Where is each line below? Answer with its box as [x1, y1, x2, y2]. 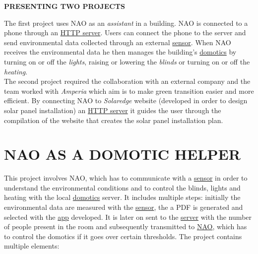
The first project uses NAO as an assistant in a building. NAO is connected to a [4, 17, 248, 28]
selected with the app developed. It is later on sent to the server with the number [4, 211, 252, 222]
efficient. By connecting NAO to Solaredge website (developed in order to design [4, 95, 248, 106]
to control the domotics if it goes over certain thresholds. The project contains [4, 231, 242, 241]
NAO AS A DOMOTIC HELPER [4, 144, 241, 164]
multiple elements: [4, 241, 60, 251]
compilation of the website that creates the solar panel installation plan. [4, 115, 223, 125]
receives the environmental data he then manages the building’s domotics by [4, 47, 237, 57]
